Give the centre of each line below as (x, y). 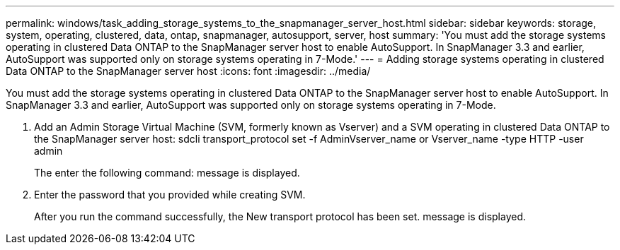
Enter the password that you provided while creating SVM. (170, 195)
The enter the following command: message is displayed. (167, 173)
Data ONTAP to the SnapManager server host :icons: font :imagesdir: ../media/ (188, 71)
